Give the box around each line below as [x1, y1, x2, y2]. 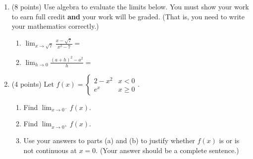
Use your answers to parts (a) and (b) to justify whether [23, 135, 195, 146]
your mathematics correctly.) [11, 21, 99, 31]
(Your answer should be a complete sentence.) [100, 145, 239, 155]
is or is [219, 135, 240, 146]
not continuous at [23, 145, 77, 155]
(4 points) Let [11, 78, 54, 89]
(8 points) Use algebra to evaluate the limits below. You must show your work [11, 1, 249, 11]
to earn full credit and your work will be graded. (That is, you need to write [11, 11, 245, 21]
